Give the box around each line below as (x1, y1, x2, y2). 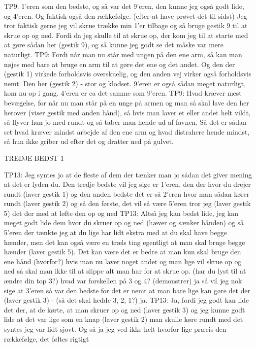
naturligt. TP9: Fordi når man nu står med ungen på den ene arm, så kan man (4, 49, 242, 59)
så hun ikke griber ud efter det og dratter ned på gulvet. (4, 136, 174, 146)
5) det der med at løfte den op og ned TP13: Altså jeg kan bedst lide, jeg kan (4, 208, 238, 218)
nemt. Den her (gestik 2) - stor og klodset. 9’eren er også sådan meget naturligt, (4, 78, 246, 88)
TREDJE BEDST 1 (4, 152, 64, 163)
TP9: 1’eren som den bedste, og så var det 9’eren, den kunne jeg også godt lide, (4, 1, 244, 11)
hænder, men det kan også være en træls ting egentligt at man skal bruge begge (4, 237, 245, 247)
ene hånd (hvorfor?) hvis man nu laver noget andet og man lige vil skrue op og (4, 256, 242, 266)
